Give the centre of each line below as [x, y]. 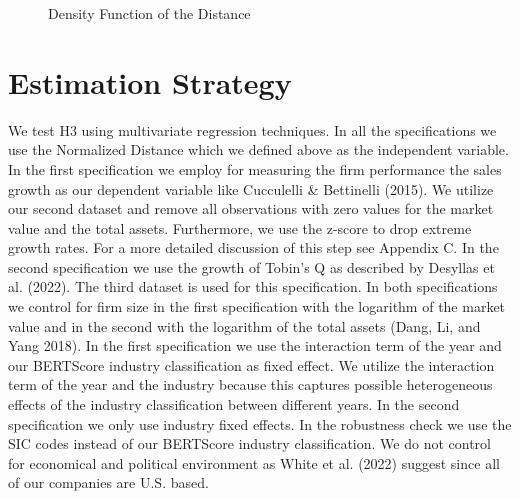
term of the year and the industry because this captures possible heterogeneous [250, 384]
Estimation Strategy [150, 81]
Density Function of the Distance [149, 13]
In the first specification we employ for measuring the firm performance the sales [255, 168]
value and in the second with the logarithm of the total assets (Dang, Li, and [244, 325]
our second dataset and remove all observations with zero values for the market [251, 208]
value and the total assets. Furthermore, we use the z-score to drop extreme [240, 227]
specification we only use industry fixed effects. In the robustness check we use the [260, 423]
